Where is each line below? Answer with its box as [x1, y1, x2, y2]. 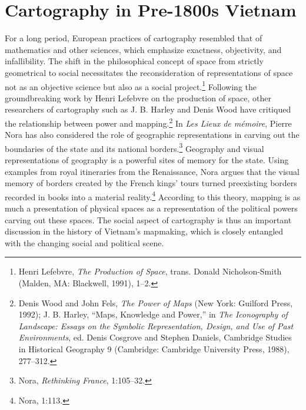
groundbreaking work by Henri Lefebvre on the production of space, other [5, 91, 271, 104]
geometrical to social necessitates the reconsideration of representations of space [5, 66, 293, 78]
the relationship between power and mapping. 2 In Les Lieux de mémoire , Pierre [5, 115, 292, 129]
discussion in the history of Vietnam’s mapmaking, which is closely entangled [5, 225, 284, 237]
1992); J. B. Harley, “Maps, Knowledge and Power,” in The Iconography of [18, 308, 288, 320]
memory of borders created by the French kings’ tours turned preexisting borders [5, 177, 297, 189]
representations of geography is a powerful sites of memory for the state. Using [5, 154, 289, 166]
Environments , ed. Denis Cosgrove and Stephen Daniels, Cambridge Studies [18, 331, 292, 343]
